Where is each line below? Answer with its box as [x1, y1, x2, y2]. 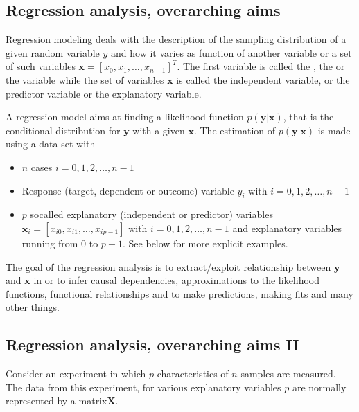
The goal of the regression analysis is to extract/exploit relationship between [6, 259, 331, 274]
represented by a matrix [6, 393, 107, 408]
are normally [292, 379, 347, 394]
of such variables [6, 59, 76, 73]
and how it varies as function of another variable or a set [111, 45, 352, 60]
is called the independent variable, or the [176, 72, 350, 87]
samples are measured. [240, 366, 336, 381]
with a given [132, 123, 185, 137]
